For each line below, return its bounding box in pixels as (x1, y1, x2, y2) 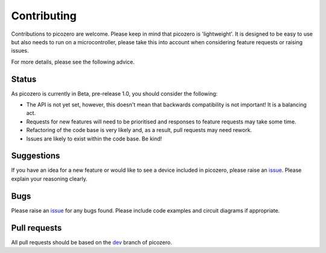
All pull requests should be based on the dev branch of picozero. (11, 238, 172, 246)
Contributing (11, 9, 77, 22)
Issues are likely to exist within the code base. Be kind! (26, 135, 162, 142)
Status (11, 74, 37, 84)
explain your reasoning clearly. (11, 175, 88, 182)
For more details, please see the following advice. (11, 58, 135, 65)
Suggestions (11, 151, 60, 161)
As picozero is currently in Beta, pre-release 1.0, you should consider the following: (11, 90, 218, 97)
